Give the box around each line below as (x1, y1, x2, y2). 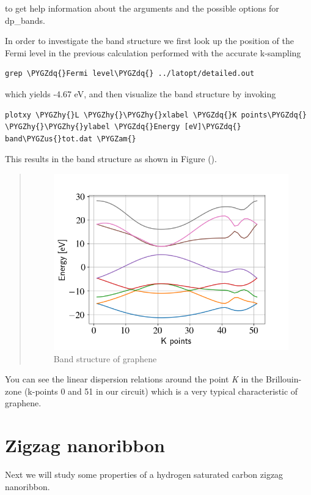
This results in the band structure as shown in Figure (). (5, 152, 217, 165)
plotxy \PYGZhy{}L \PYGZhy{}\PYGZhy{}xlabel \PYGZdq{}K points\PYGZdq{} (5, 110, 307, 119)
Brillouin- (265, 373, 302, 385)
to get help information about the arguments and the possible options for (5, 2, 279, 14)
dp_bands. (5, 13, 45, 26)
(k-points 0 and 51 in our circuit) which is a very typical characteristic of (24, 384, 298, 397)
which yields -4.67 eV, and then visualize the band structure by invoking (5, 87, 276, 100)
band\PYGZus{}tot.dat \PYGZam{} (5, 134, 136, 143)
